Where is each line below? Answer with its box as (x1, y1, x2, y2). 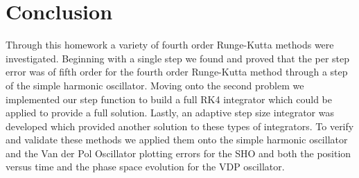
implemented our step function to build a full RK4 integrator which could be (6, 91, 332, 106)
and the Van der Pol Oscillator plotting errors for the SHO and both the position (6, 145, 351, 160)
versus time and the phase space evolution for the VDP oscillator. (6, 159, 285, 174)
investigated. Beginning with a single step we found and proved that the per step (6, 51, 350, 65)
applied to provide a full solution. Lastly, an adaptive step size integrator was (6, 105, 334, 120)
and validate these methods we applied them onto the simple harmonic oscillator (6, 132, 348, 147)
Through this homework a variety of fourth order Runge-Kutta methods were (6, 37, 334, 52)
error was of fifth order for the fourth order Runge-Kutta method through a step (6, 64, 348, 79)
